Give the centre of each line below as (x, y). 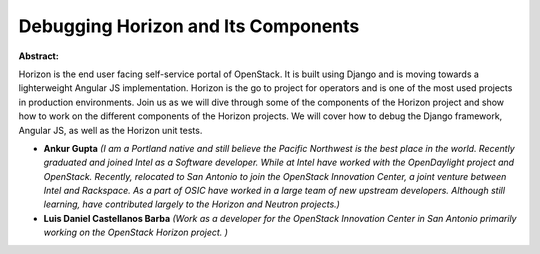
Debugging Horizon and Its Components (189, 26)
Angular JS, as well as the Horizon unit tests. (110, 130)
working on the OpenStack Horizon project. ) (136, 232)
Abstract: (38, 56)
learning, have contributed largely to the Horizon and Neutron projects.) (191, 204)
